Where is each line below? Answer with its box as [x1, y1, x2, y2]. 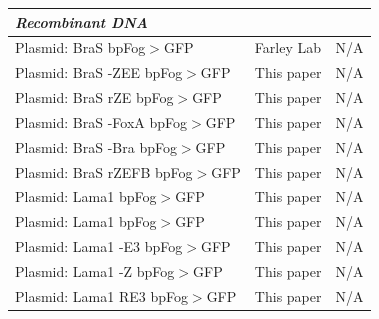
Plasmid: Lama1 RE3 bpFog [15, 285, 188, 306]
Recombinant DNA [15, 11, 148, 32]
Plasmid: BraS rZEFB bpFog [15, 161, 193, 182]
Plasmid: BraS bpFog [15, 37, 146, 58]
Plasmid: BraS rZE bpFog [15, 87, 174, 108]
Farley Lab [254, 37, 322, 58]
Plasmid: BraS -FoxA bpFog [15, 111, 188, 132]
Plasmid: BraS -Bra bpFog [15, 136, 177, 157]
